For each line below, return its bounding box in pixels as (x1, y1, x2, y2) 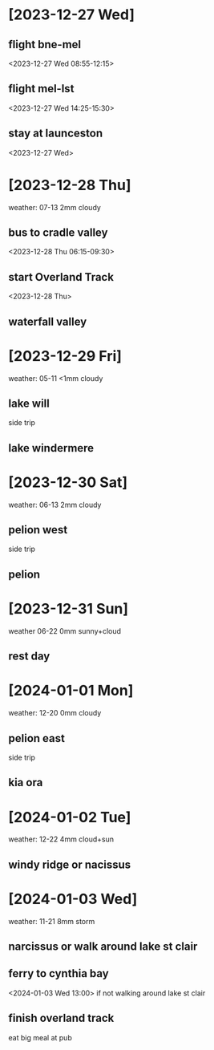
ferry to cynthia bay (8, 967, 110, 980)
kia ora (8, 776, 43, 789)
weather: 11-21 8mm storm (8, 916, 95, 926)
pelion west (8, 523, 68, 537)
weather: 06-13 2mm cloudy (8, 500, 102, 509)
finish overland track (8, 1011, 115, 1025)
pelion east (8, 732, 66, 745)
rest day (8, 650, 50, 663)
